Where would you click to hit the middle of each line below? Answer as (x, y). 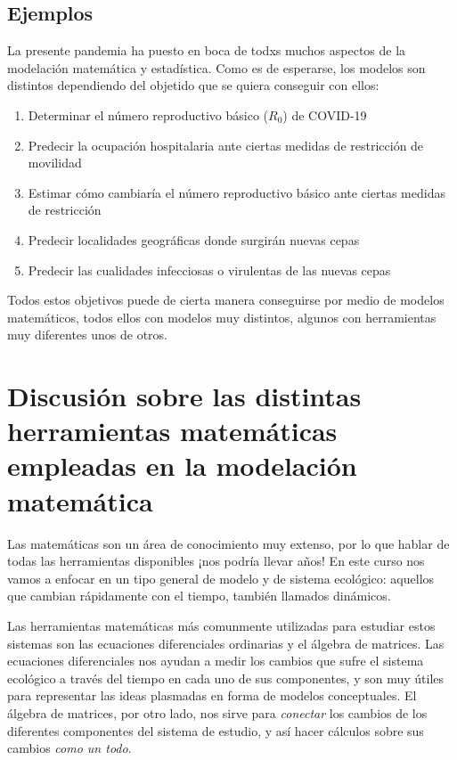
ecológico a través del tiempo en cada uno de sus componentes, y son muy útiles (226, 678)
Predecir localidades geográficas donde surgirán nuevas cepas (194, 239)
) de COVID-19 (325, 114)
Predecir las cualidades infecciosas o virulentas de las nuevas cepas (209, 270)
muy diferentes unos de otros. (87, 335)
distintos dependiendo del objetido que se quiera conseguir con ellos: (193, 85)
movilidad (55, 163)
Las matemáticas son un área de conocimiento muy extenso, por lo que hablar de (228, 543)
